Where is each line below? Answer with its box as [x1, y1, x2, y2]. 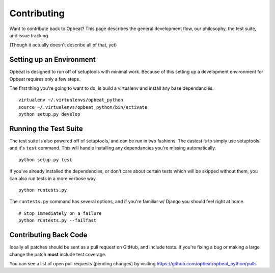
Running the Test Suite [9, 125, 84, 133]
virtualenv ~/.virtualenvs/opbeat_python [18, 97, 123, 103]
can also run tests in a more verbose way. [9, 175, 97, 181]
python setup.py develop [18, 111, 80, 117]
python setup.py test [18, 157, 72, 163]
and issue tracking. [9, 32, 49, 38]
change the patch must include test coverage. [9, 251, 106, 257]
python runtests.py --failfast [18, 217, 97, 224]
